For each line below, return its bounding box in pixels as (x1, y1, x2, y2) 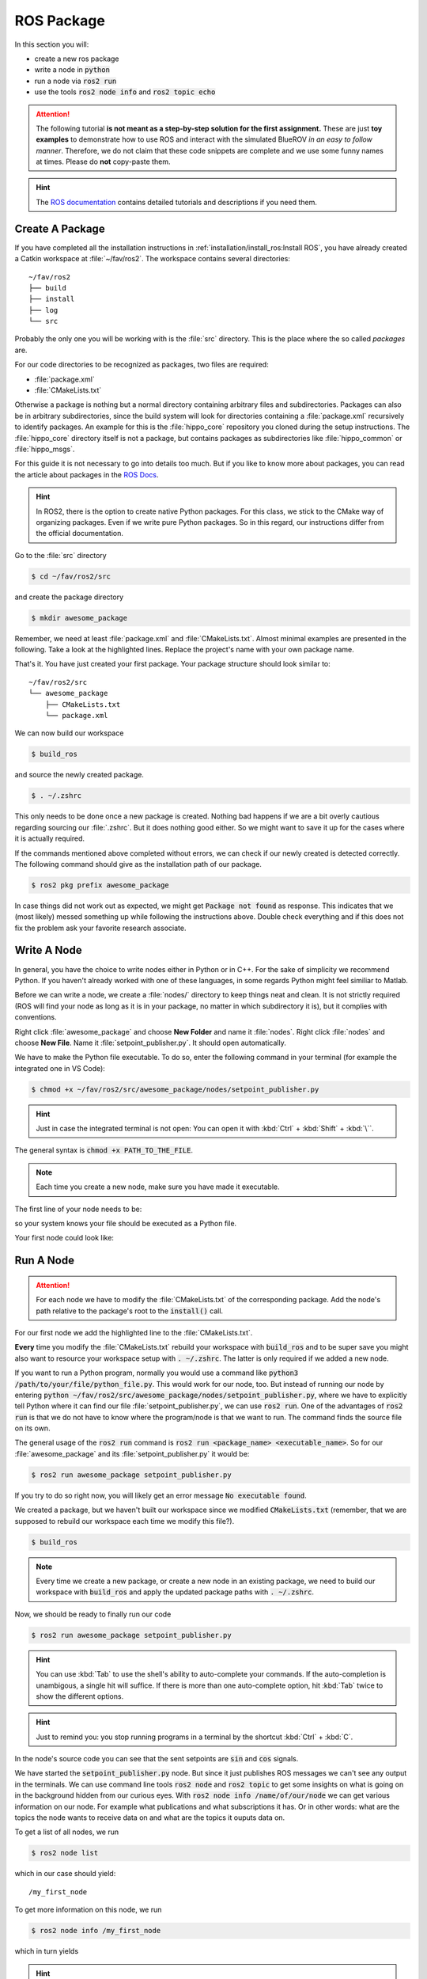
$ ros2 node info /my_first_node (31, 1926, 161, 1935)
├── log (28, 306, 59, 314)
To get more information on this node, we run (14, 1905, 162, 1915)
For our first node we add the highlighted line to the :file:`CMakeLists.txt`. (14, 1328, 253, 1337)
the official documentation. (36, 529, 124, 538)
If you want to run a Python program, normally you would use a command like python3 (14, 1368, 299, 1377)
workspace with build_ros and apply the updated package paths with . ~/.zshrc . (36, 1587, 315, 1597)
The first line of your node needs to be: (14, 1204, 142, 1214)
